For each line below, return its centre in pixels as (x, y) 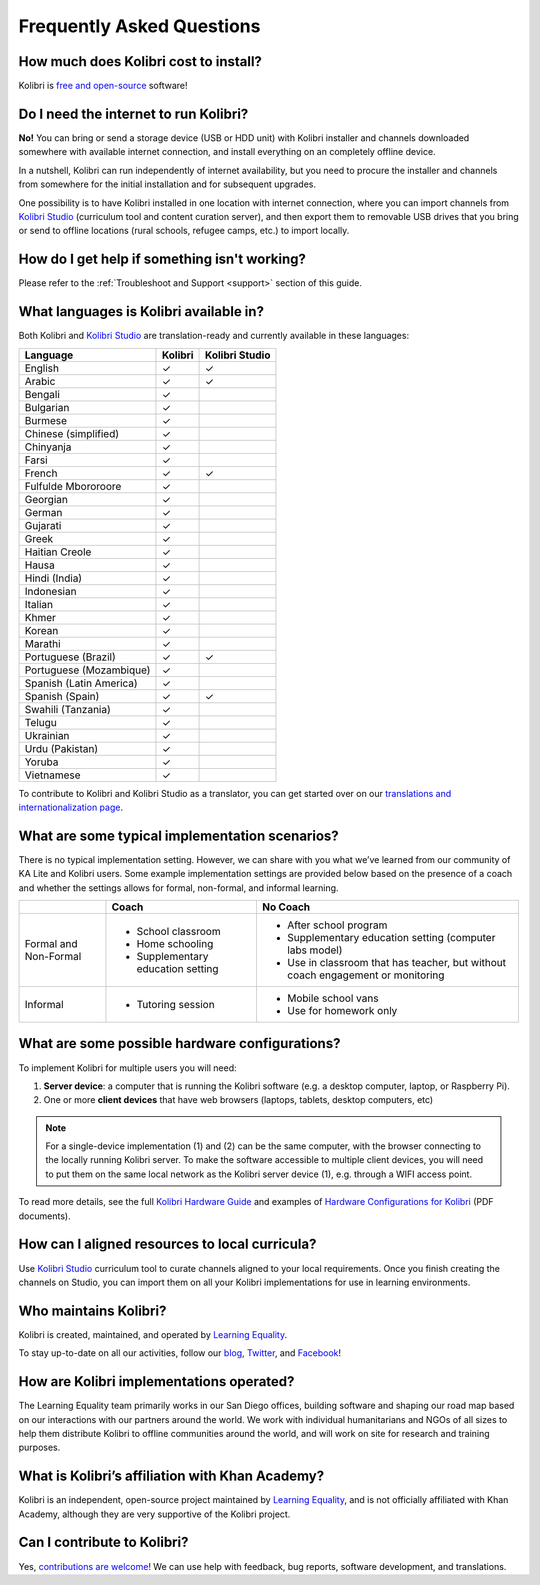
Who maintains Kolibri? (92, 1310)
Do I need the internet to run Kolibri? (133, 113)
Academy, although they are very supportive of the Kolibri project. (154, 1514)
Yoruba (41, 762)
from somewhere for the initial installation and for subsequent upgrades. (167, 184)
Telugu (40, 722)
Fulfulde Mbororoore (73, 486)
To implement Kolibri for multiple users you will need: (127, 1067)
